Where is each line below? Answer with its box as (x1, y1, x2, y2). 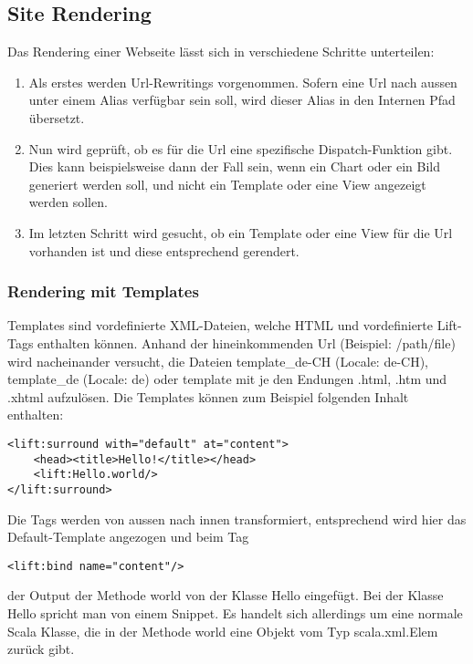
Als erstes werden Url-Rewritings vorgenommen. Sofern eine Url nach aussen (28, 72, 457, 91)
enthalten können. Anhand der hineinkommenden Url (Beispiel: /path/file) (37, 333, 456, 352)
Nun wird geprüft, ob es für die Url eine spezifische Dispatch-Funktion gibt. (28, 139, 453, 158)
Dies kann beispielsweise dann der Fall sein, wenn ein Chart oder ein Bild (28, 157, 441, 176)
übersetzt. (28, 108, 85, 127)
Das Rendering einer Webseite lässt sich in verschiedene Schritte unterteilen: (7, 42, 435, 61)
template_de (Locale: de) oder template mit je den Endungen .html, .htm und (7, 369, 447, 389)
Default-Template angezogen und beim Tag (7, 527, 249, 546)
